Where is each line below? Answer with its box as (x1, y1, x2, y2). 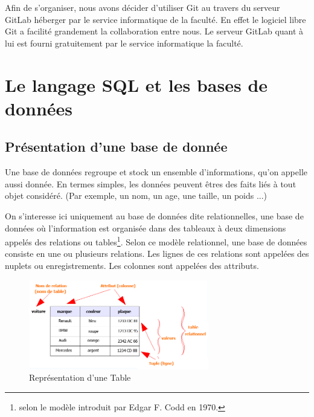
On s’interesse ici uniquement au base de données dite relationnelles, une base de (5, 209, 304, 222)
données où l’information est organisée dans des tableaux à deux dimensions (5, 221, 286, 234)
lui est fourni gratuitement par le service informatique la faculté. (5, 36, 243, 49)
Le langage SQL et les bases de (5, 72, 268, 97)
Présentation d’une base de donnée (5, 137, 228, 156)
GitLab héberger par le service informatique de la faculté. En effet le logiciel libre (5, 13, 306, 25)
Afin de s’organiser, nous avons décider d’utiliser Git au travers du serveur (5, 1, 280, 13)
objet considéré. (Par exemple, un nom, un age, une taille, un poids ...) (5, 189, 268, 202)
